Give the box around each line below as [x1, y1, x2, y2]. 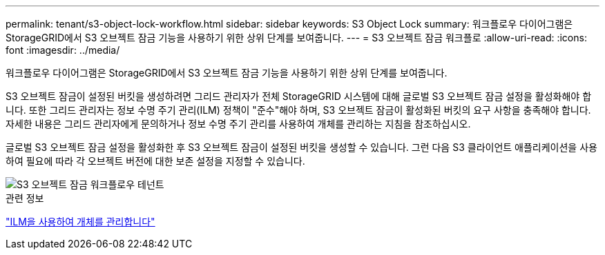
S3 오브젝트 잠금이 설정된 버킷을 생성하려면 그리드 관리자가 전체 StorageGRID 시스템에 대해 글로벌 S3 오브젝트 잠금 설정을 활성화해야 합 [6, 90, 592, 102]
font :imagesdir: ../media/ [6, 44, 120, 56]
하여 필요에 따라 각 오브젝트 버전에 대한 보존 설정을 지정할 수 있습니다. [6, 155, 305, 167]
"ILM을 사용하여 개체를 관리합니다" [6, 216, 155, 227]
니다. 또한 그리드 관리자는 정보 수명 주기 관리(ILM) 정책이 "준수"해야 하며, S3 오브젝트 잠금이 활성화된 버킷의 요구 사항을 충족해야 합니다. [6, 104, 591, 116]
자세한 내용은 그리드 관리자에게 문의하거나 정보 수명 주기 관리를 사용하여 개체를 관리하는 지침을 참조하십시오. [6, 118, 471, 130]
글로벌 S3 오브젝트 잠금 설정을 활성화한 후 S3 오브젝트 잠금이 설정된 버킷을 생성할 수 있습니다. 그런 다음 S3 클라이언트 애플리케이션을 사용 [6, 141, 597, 153]
